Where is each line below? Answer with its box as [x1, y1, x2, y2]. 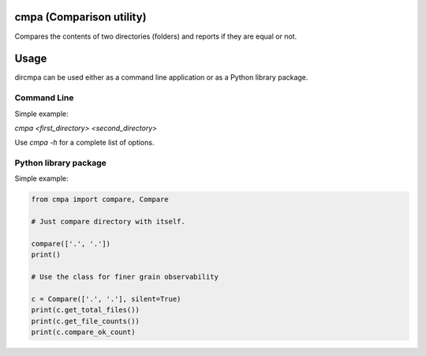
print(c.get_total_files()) [31, 305, 140, 315]
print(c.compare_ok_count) [31, 328, 136, 337]
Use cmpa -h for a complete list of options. [14, 138, 155, 148]
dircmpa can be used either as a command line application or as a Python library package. [14, 73, 308, 82]
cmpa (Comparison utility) [14, 10, 147, 24]
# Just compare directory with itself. [31, 217, 185, 227]
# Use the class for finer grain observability [31, 272, 219, 282]
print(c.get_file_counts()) [31, 317, 140, 325]
